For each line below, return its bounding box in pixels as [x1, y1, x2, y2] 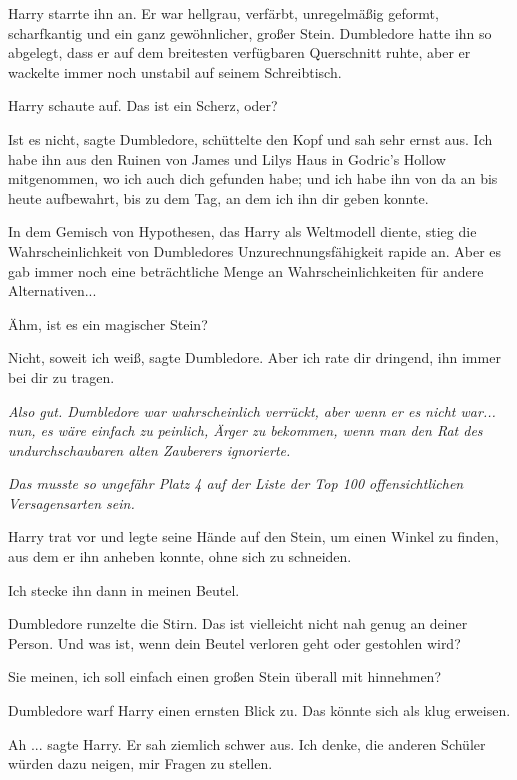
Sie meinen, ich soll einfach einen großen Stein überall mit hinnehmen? [8, 666, 442, 687]
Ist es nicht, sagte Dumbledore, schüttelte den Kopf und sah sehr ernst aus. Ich [8, 128, 493, 149]
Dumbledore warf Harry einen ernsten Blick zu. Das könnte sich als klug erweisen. [8, 700, 511, 721]
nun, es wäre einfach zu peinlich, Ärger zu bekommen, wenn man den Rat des [8, 420, 483, 441]
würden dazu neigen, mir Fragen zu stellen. [8, 753, 273, 774]
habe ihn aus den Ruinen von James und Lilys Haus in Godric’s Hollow [8, 148, 446, 169]
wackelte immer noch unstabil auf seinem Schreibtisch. [8, 61, 342, 82]
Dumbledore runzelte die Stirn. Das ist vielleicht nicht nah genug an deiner [8, 613, 468, 634]
